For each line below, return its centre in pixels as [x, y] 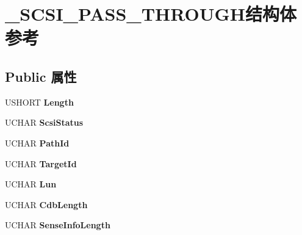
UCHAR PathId [37, 143]
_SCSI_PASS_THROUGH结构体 [151, 14]
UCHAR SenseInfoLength [58, 225]
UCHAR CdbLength [46, 204]
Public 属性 [41, 76]
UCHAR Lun [31, 184]
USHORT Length [39, 102]
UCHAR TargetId [41, 163]
